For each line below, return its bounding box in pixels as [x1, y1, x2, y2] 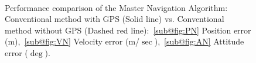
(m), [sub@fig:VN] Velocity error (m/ [5, 35, 140, 47]
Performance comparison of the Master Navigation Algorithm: [5, 1, 228, 13]
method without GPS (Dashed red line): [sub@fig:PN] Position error [5, 24, 251, 36]
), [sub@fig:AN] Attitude [154, 35, 244, 47]
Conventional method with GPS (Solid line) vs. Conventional [5, 13, 224, 25]
